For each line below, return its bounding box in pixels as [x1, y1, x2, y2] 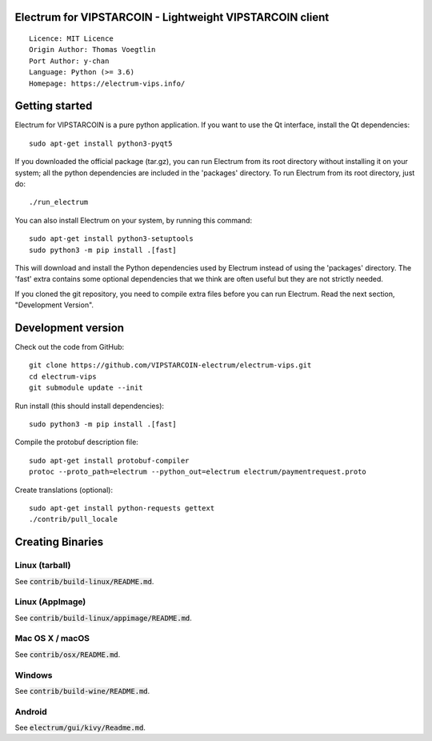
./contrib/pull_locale [29, 515, 118, 524]
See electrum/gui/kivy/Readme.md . [14, 723, 146, 732]
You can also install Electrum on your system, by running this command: [14, 215, 252, 225]
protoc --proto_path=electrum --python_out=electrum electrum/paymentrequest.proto [29, 467, 367, 476]
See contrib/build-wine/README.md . [14, 686, 150, 695]
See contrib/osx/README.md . [14, 649, 121, 659]
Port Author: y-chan [29, 56, 110, 66]
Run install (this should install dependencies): [14, 401, 164, 411]
